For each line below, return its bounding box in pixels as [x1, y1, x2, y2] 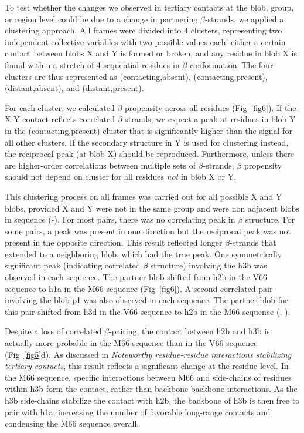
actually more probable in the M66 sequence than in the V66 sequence [5, 337, 258, 349]
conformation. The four [189, 58, 274, 71]
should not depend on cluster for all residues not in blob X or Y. [5, 170, 237, 183]
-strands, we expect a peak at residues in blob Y [122, 113, 296, 125]
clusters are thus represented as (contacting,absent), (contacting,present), [5, 70, 268, 82]
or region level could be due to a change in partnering [5, 12, 198, 25]
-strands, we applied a [204, 12, 284, 25]
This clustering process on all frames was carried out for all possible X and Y [5, 190, 282, 202]
